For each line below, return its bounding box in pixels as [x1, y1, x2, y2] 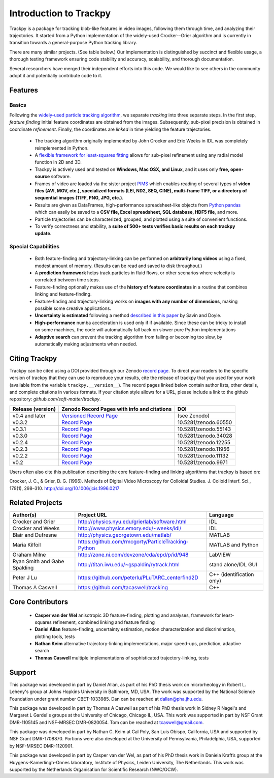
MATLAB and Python [209, 541, 259, 549]
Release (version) [12, 405, 56, 412]
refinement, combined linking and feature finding [52, 619, 155, 625]
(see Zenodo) [177, 412, 210, 419]
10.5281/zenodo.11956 [177, 445, 230, 452]
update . [35, 230, 52, 237]
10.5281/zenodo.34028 [177, 432, 233, 439]
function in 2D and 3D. [35, 159, 82, 165]
